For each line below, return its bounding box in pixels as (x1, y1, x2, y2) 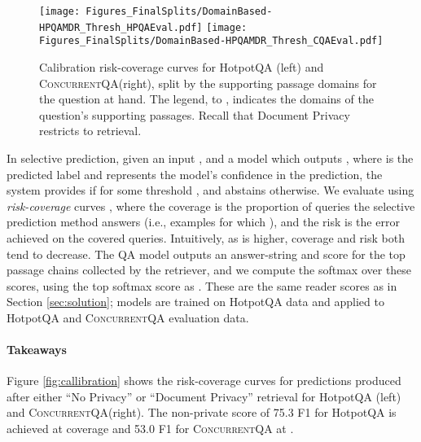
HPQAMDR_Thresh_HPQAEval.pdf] (39, 21, 203, 33)
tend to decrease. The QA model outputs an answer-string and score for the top (7, 245, 406, 262)
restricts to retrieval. (39, 122, 142, 139)
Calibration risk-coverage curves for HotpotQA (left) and (39, 58, 324, 75)
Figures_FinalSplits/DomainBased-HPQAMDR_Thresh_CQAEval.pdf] (39, 35, 384, 47)
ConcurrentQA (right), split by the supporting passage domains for (39, 74, 377, 91)
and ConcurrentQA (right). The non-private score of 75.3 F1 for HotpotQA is (7, 404, 397, 421)
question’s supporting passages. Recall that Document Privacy (39, 106, 350, 123)
